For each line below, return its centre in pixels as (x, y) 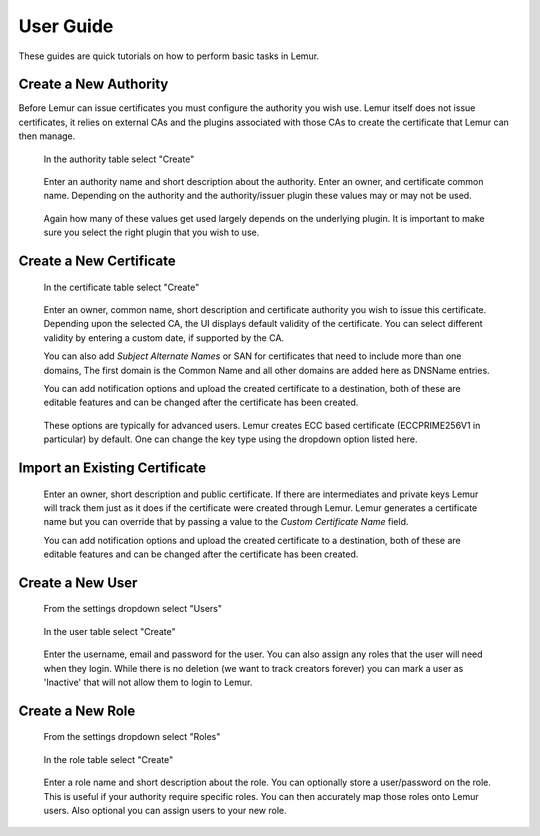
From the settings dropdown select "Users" (132, 609)
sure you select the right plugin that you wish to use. (151, 232)
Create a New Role (77, 710)
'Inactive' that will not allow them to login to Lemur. (148, 682)
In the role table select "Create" (108, 759)
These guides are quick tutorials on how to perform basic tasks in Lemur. (169, 56)
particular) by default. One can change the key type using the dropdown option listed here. (231, 439)
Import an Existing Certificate (112, 467)
